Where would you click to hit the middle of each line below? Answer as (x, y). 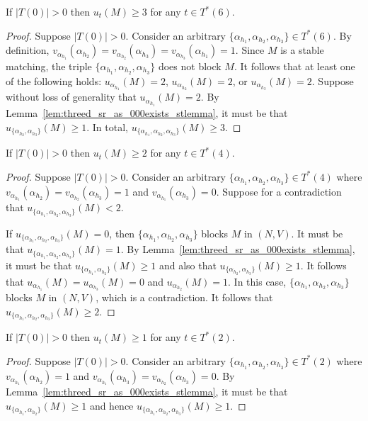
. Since (250, 50)
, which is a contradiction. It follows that (184, 297)
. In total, (107, 127)
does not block (190, 66)
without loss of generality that (71, 97)
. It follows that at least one (294, 66)
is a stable (302, 50)
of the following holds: (54, 80)
